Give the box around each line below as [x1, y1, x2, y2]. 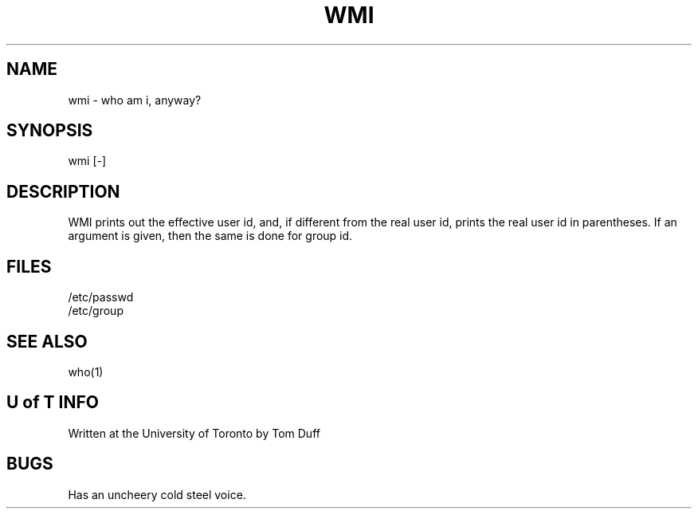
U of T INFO [6, 392, 99, 413]
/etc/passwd [68, 290, 134, 305]
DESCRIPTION [6, 181, 120, 202]
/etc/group [68, 304, 124, 318]
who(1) [68, 364, 104, 379]
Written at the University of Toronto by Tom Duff [68, 426, 320, 440]
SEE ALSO [6, 331, 88, 352]
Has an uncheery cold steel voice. [68, 487, 246, 501]
